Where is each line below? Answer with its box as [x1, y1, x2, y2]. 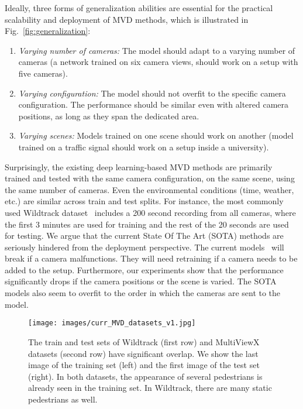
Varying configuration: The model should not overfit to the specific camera [18, 87, 286, 99]
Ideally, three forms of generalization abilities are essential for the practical [5, 2, 273, 13]
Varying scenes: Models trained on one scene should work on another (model [18, 129, 294, 142]
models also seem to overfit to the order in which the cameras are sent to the [5, 287, 281, 299]
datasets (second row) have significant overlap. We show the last [28, 347, 259, 359]
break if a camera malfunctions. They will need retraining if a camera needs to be [5, 252, 298, 264]
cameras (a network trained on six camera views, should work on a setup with [18, 56, 298, 68]
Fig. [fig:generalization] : [5, 25, 91, 37]
